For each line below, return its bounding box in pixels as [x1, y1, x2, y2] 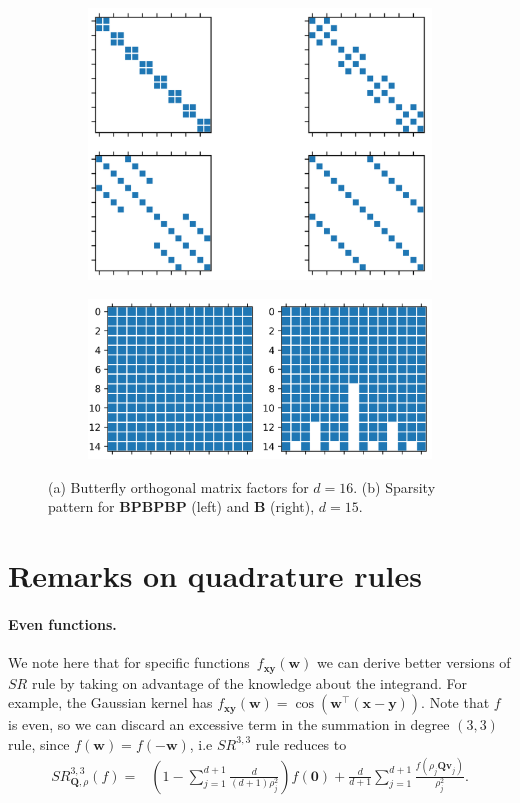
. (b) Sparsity [353, 476, 436, 497]
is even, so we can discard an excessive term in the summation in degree [8, 714, 450, 735]
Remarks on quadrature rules [8, 555, 422, 596]
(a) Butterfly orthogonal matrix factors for [48, 476, 309, 497]
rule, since [8, 733, 70, 754]
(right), [270, 496, 315, 517]
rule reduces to [255, 733, 347, 754]
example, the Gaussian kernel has [8, 692, 213, 713]
